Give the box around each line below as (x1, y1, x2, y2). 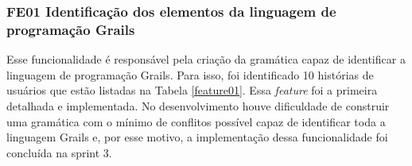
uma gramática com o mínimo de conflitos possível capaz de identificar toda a (6, 113, 386, 129)
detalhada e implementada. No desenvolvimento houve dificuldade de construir (6, 97, 390, 114)
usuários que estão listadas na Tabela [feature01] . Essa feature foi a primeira (6, 82, 378, 98)
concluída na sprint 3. (6, 144, 112, 160)
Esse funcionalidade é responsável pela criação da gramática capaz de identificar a (6, 51, 406, 68)
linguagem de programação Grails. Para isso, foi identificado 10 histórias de (6, 66, 374, 83)
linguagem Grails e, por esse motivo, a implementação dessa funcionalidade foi (6, 129, 388, 145)
